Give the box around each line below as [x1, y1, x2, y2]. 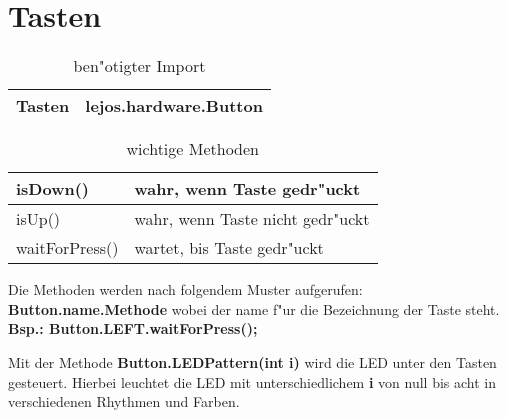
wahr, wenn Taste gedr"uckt [134, 177, 361, 201]
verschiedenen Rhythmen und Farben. [8, 391, 240, 412]
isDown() [16, 177, 89, 201]
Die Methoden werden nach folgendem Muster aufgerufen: [8, 279, 363, 300]
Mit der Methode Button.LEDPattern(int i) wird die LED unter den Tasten [8, 351, 497, 372]
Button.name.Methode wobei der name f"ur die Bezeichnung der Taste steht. [8, 298, 500, 319]
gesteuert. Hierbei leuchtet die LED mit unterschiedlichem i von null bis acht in [8, 371, 496, 392]
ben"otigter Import [73, 54, 206, 78]
